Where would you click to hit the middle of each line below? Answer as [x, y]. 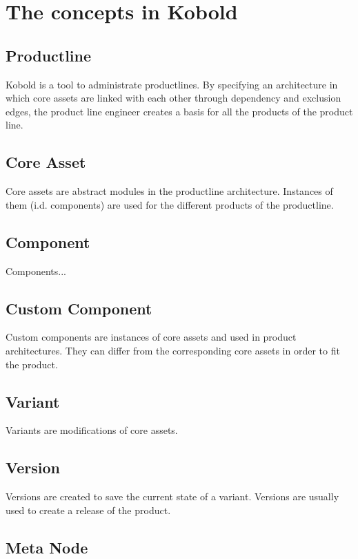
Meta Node [47, 547]
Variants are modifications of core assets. [92, 430]
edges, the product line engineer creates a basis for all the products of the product [179, 111]
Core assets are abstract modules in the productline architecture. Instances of [169, 191]
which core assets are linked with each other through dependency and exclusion [173, 98]
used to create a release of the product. [88, 510]
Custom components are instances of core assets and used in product [151, 337]
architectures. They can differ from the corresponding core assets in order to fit [173, 350]
